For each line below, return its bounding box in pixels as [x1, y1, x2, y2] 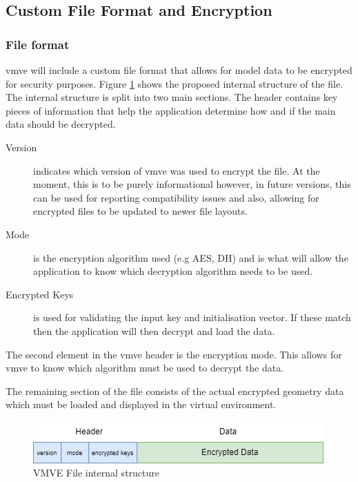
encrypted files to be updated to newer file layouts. [33, 204, 248, 218]
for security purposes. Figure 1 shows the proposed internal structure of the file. [6, 76, 344, 90]
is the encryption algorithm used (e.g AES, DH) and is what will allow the [33, 250, 348, 264]
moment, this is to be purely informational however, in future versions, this [33, 177, 351, 191]
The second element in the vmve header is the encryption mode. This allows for [6, 347, 342, 361]
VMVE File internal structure [33, 465, 159, 480]
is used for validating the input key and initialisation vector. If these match [33, 310, 351, 325]
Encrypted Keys [6, 287, 74, 301]
